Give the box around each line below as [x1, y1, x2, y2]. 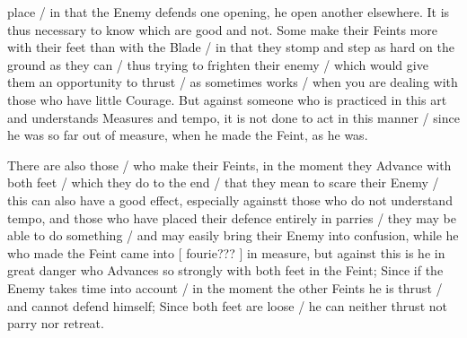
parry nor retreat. [7, 314, 104, 333]
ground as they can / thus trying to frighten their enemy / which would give [7, 55, 428, 74]
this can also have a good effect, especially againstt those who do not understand [7, 190, 453, 209]
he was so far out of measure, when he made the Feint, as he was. [7, 126, 368, 144]
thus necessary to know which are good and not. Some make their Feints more [7, 20, 437, 39]
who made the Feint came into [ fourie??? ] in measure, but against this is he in [7, 243, 445, 262]
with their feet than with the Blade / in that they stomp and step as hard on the [7, 38, 454, 56]
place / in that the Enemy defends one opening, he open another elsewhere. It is [7, 3, 450, 21]
